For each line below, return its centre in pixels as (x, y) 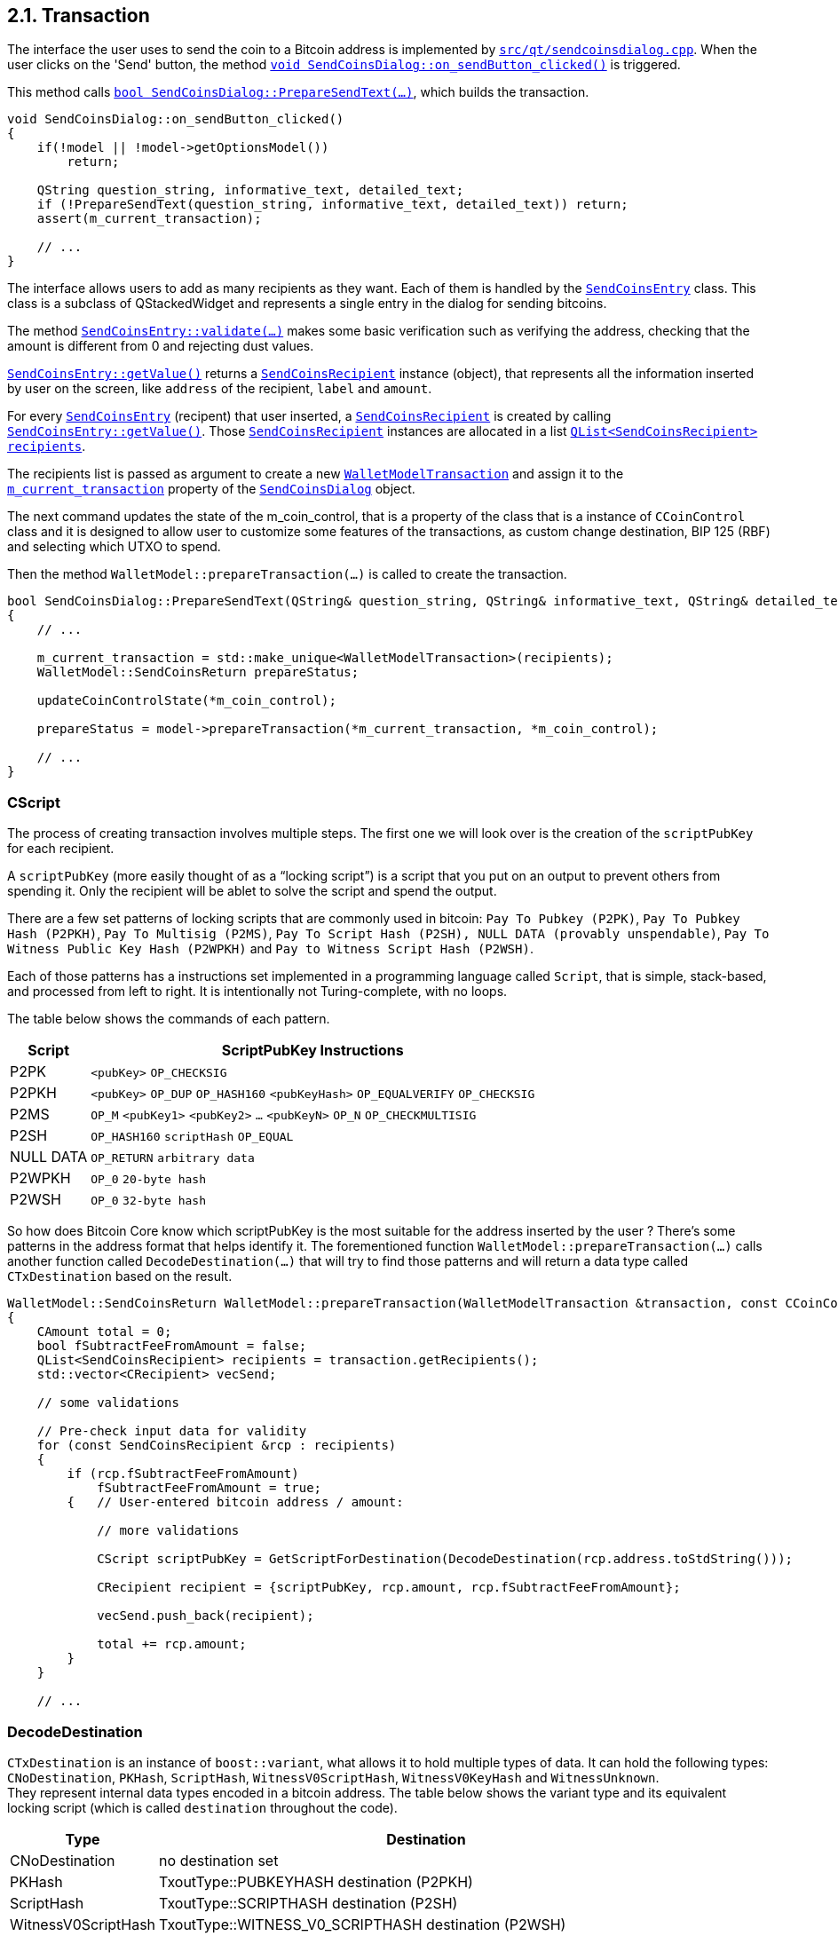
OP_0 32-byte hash (148, 1201)
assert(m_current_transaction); (149, 219)
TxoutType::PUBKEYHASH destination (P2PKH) (316, 1881)
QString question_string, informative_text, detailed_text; (250, 190)
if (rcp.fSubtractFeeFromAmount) (183, 1474)
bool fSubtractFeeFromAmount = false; (172, 1346)
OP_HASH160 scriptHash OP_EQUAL (192, 1137)
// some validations (108, 1403)
